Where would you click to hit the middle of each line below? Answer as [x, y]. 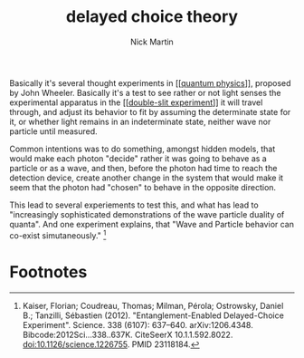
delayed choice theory [152, 17]
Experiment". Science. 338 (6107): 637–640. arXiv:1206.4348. [138, 324]
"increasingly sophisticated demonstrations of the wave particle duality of [147, 214]
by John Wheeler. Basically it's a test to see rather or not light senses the [146, 92]
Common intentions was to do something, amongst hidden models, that [142, 149]
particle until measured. [53, 131]
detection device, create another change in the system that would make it [146, 178]
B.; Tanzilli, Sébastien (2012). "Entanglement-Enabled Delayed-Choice [153, 315]
